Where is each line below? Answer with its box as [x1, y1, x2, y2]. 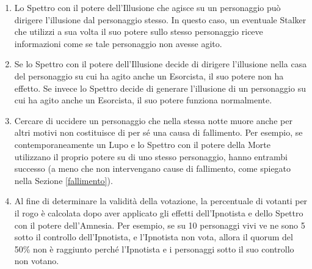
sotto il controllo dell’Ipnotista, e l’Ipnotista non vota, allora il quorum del [14, 230, 293, 243]
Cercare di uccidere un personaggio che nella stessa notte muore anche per [14, 114, 292, 127]
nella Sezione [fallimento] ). [14, 174, 113, 186]
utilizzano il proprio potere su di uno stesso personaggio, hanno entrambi [14, 150, 288, 163]
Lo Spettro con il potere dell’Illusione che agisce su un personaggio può [14, 1, 281, 13]
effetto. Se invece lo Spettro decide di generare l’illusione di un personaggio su [14, 81, 306, 94]
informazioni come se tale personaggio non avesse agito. [14, 37, 222, 50]
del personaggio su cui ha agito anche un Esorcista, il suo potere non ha [14, 69, 284, 82]
